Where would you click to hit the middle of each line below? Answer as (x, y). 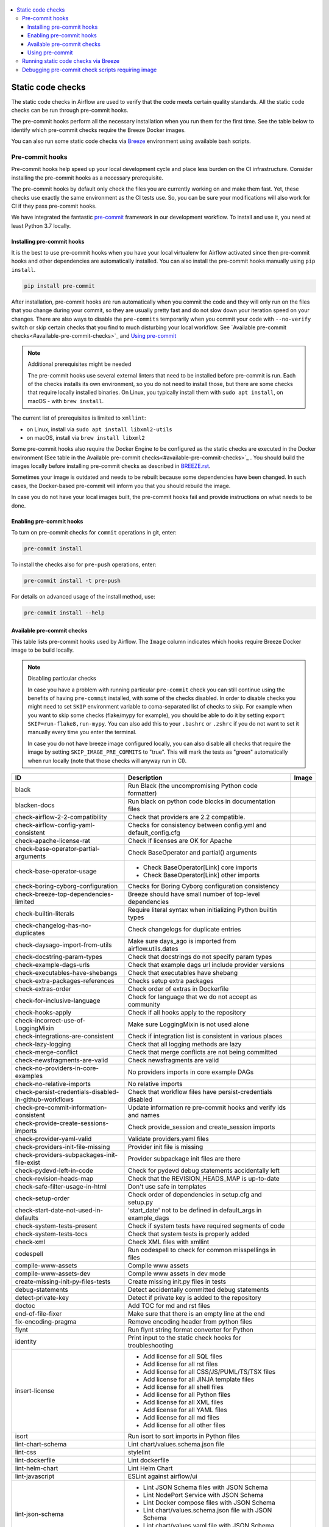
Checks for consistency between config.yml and (198, 825)
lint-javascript (35, 1476)
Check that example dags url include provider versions (206, 965)
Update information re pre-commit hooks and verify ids (207, 1107)
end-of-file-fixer (38, 1314)
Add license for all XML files (183, 1402)
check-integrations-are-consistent (64, 1037)
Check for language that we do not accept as (193, 997)
